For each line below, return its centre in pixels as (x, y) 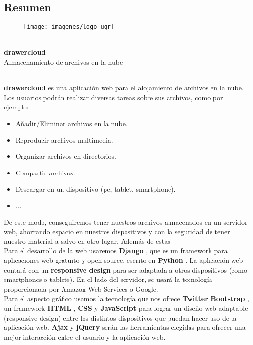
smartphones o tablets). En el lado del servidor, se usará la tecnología (108, 279)
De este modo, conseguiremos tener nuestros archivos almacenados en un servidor (126, 222)
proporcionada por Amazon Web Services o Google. (81, 289)
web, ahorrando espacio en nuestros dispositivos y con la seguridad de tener (117, 231)
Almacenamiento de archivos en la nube (63, 62)
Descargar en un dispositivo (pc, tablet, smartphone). (95, 189)
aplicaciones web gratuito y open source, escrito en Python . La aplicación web (124, 260)
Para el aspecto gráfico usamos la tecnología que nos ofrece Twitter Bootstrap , (127, 298)
